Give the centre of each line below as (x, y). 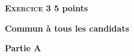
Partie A (23, 48)
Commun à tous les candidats (67, 28)
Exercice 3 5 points (46, 8)
